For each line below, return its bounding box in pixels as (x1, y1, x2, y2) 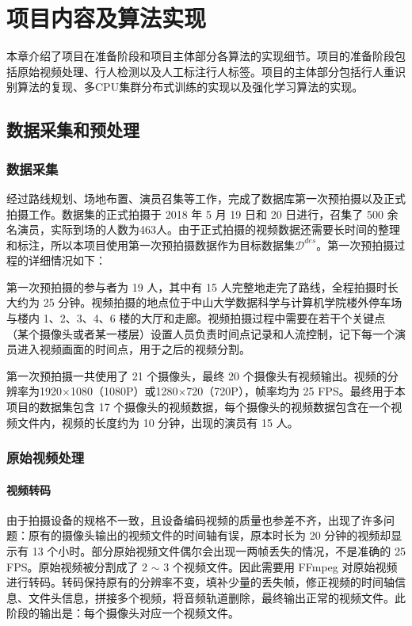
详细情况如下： (28, 252, 106, 269)
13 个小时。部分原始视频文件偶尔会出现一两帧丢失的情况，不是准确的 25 (32, 543, 406, 559)
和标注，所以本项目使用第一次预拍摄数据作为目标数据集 (6, 236, 295, 253)
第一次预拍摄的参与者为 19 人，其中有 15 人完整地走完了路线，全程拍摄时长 (6, 278, 399, 295)
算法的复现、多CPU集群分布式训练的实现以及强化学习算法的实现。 (17, 78, 364, 95)
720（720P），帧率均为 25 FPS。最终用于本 (186, 383, 406, 399)
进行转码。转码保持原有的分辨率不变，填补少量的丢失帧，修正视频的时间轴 (6, 574, 395, 590)
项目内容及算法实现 (6, 2, 207, 34)
